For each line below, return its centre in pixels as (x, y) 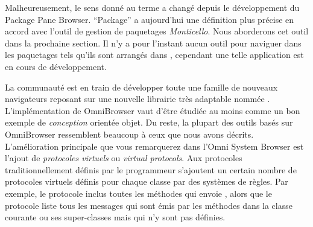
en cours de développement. (56, 66)
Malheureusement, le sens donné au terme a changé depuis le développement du (152, 7)
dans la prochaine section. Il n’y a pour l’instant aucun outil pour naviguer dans (153, 43)
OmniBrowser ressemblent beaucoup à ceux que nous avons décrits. (129, 134)
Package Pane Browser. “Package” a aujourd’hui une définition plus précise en (150, 19)
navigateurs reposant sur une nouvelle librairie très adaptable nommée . (138, 99)
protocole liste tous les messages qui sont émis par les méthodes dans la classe (149, 205)
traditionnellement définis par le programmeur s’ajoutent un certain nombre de (151, 169)
